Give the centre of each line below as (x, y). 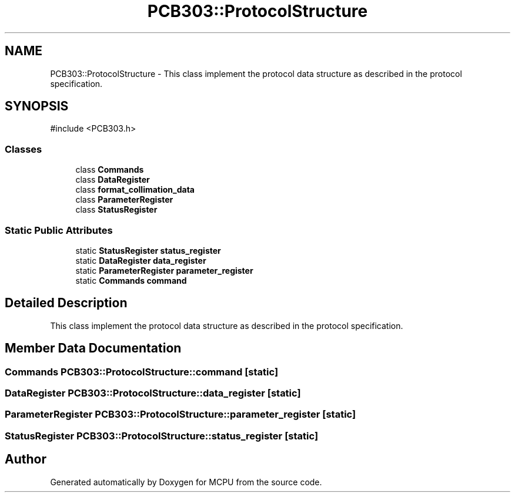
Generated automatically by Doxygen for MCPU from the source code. (186, 482)
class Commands (110, 170)
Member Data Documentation (93, 348)
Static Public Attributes (59, 230)
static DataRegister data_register (141, 260)
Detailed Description (66, 303)
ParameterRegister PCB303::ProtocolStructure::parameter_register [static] (180, 414)
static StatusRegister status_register (148, 250)
